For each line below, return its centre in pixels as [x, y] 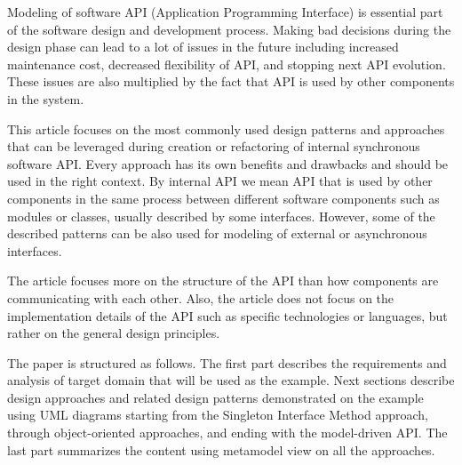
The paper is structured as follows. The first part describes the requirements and [227, 362]
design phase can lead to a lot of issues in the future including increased [203, 47]
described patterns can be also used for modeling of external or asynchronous [217, 233]
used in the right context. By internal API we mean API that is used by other [220, 181]
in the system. [46, 98]
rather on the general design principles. [114, 333]
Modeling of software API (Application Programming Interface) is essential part [225, 12]
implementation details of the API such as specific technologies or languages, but [227, 315]
